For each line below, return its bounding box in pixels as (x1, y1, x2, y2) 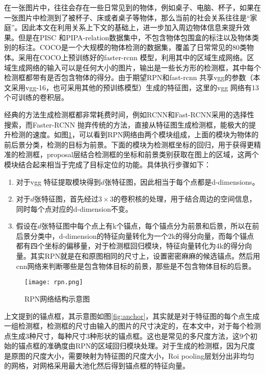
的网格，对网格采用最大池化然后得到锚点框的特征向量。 (4, 360, 190, 371)
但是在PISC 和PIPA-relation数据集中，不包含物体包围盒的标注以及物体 (18, 32, 252, 42)
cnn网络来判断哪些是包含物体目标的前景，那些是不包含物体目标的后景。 (16, 260, 256, 271)
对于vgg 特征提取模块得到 (16, 176, 101, 187)
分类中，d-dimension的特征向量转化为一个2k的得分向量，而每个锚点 (30, 230, 254, 241)
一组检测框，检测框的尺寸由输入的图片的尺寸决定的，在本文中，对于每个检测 (4, 320, 261, 331)
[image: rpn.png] (24, 279, 83, 286)
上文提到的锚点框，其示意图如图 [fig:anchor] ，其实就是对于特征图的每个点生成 (4, 310, 260, 321)
